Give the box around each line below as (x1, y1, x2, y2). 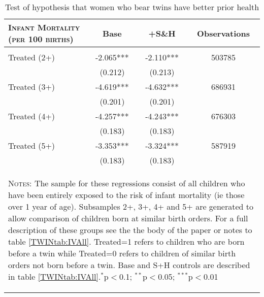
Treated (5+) (8, 140, 55, 151)
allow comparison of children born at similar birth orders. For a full (8, 212, 248, 224)
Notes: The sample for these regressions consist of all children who (8, 177, 245, 189)
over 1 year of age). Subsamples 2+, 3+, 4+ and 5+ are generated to (8, 201, 253, 212)
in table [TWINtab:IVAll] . (8, 271, 101, 282)
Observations (197, 27, 250, 39)
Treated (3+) (8, 81, 55, 92)
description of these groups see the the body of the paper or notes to (8, 224, 252, 236)
